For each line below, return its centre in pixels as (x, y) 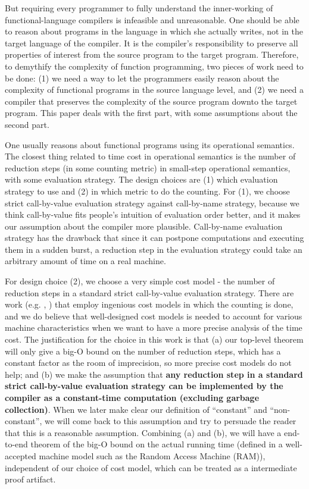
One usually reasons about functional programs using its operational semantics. (150, 144)
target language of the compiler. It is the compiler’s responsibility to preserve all (152, 43)
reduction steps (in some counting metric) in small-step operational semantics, (148, 167)
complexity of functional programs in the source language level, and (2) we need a (154, 90)
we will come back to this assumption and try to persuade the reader (170, 421)
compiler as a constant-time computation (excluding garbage (132, 397)
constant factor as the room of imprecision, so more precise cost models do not (148, 363)
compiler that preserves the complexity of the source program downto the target (151, 101)
